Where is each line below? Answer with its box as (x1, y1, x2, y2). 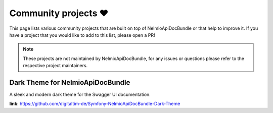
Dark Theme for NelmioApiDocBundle (9, 78, 130, 87)
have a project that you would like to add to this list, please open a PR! (9, 32, 155, 38)
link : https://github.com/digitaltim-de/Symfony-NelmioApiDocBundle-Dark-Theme (9, 101, 180, 107)
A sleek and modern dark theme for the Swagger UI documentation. (9, 91, 151, 98)
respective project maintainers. (23, 63, 88, 69)
